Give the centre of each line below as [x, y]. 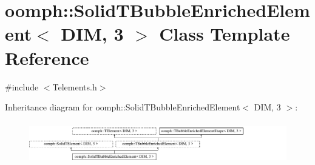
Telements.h [75, 86]
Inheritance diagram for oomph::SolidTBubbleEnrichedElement [123, 107]
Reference [47, 57]
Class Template [225, 34]
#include [22, 86]
